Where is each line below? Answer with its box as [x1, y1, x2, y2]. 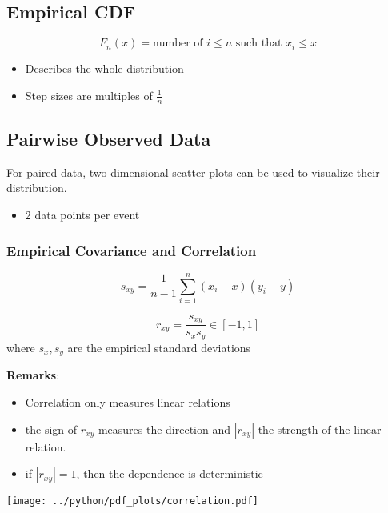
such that [235, 38, 282, 50]
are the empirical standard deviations [67, 339, 251, 355]
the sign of [25, 420, 78, 437]
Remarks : [6, 367, 60, 383]
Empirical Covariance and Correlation [6, 240, 257, 260]
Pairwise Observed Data [6, 126, 211, 151]
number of [152, 38, 203, 50]
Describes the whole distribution [25, 60, 184, 77]
